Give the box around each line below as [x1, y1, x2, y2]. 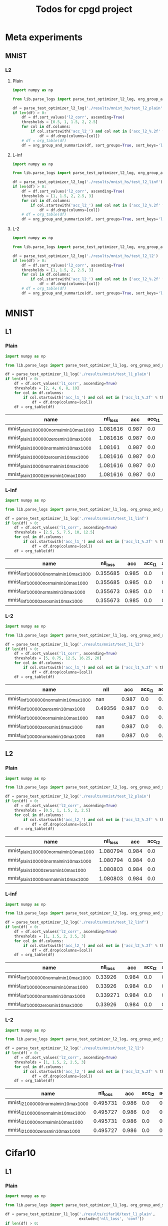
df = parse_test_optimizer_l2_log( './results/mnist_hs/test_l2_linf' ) [12, 179, 163, 184]
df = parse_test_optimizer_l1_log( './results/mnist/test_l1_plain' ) [5, 371, 151, 377]
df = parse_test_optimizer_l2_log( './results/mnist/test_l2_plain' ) [5, 794, 151, 799]
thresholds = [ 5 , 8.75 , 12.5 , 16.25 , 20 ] [14, 656, 101, 661]
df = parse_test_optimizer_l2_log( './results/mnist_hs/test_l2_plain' [12, 105, 163, 110]
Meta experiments [5, 31, 83, 43]
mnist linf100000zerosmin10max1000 [7, 704, 85, 712]
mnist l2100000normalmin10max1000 [7, 1108, 86, 1116]
